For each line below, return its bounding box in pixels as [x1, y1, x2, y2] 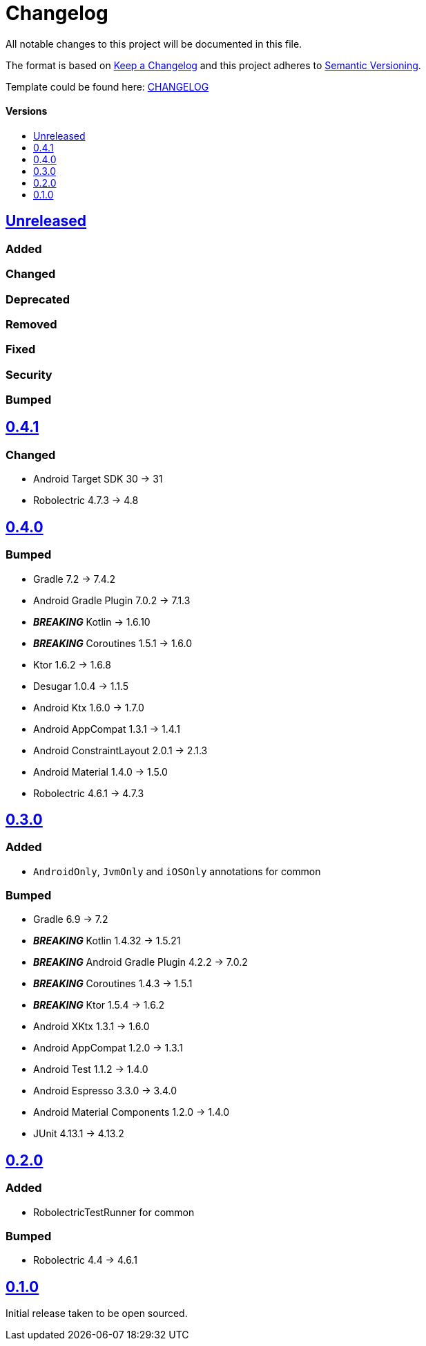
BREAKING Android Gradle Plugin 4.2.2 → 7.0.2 [33, 956, 248, 969]
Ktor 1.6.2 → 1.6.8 [33, 658, 111, 671]
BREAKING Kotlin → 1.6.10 [33, 615, 151, 628]
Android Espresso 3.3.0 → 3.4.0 [33, 1085, 177, 1097]
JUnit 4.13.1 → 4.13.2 [33, 1128, 124, 1140]
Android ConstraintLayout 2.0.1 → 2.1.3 [33, 744, 208, 756]
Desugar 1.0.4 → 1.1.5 [33, 680, 129, 692]
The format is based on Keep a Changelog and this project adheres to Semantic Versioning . [6, 59, 421, 71]
